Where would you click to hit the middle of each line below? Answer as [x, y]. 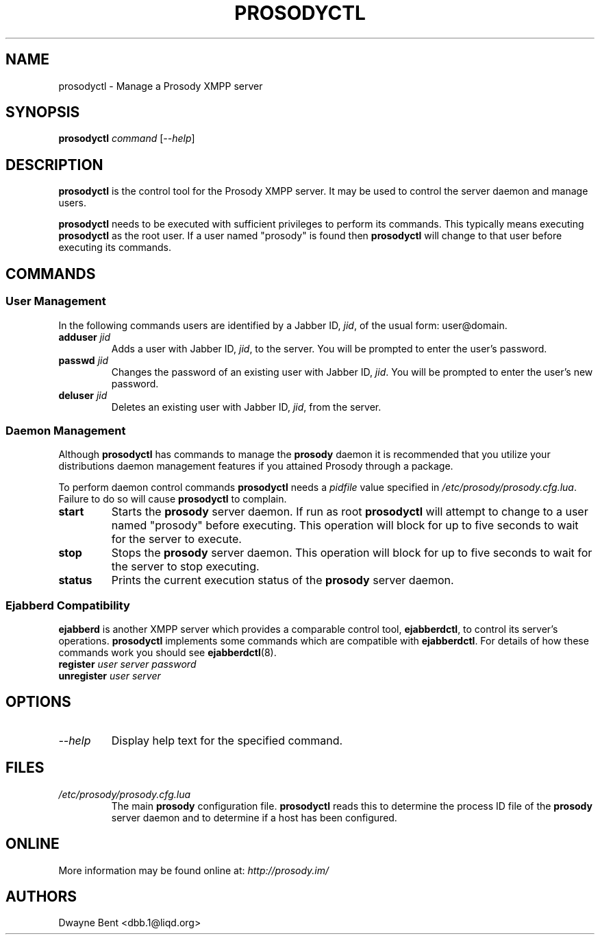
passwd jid [84, 360]
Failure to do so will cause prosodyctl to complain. [173, 499]
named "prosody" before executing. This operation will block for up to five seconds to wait [345, 526]
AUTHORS [41, 896]
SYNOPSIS [43, 112]
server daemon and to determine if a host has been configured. [254, 817]
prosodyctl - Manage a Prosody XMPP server [161, 86]
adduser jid [85, 337]
